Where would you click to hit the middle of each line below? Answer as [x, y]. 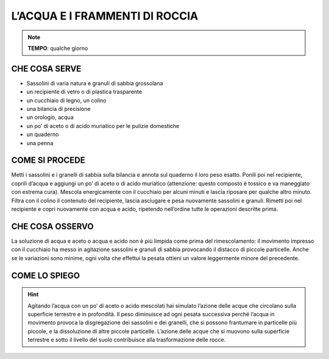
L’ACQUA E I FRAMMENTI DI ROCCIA [105, 16]
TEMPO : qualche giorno [58, 48]
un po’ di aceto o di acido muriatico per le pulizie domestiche [103, 126]
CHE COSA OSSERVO [52, 226]
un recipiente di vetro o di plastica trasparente [84, 92]
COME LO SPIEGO [46, 275]
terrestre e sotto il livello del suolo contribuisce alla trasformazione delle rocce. [127, 340]
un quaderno [43, 135]
